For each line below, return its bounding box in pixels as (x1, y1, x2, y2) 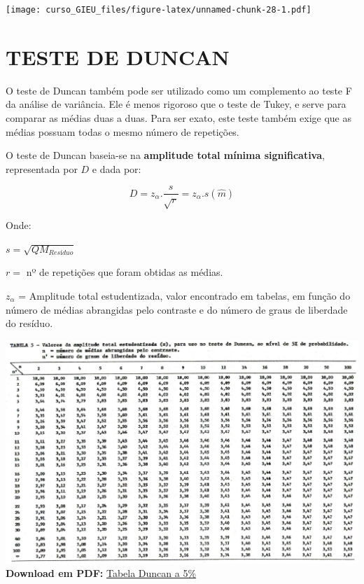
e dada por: (92, 161, 141, 176)
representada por (6, 161, 78, 176)
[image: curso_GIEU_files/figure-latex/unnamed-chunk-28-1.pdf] (6, 5, 311, 15)
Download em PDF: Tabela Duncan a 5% (6, 566, 197, 580)
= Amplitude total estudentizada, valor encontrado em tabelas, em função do (18, 288, 351, 303)
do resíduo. (6, 316, 53, 331)
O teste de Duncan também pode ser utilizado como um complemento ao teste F (6, 83, 352, 97)
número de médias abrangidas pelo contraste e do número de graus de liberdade (6, 302, 348, 317)
